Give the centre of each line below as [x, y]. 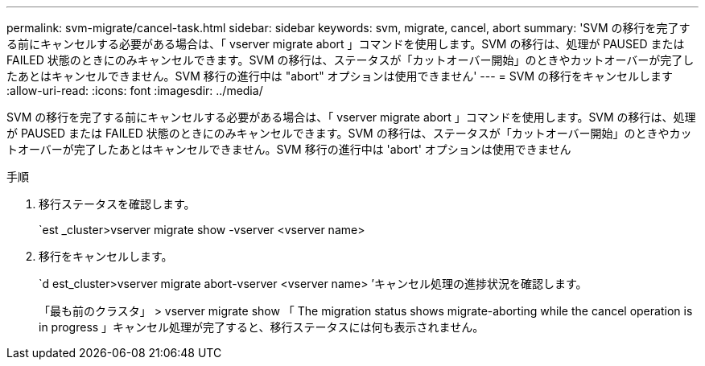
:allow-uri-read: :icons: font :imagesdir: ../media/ [135, 90]
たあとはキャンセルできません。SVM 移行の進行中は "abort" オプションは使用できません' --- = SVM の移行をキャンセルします [340, 76]
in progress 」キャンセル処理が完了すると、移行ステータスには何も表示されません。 [262, 327]
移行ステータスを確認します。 [117, 204]
